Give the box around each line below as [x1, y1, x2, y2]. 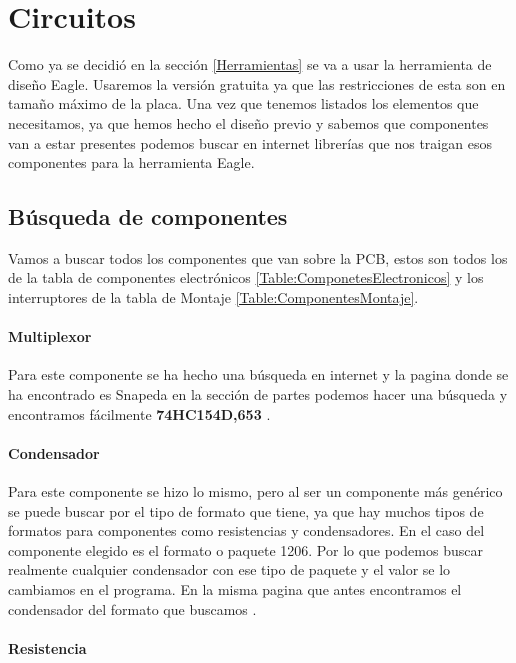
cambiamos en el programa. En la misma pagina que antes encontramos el [8, 579, 462, 600]
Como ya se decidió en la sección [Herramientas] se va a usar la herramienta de [8, 54, 492, 75]
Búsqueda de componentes [8, 201, 288, 232]
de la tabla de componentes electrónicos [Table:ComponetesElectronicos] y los [8, 267, 484, 288]
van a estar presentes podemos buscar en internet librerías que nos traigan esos [8, 132, 492, 153]
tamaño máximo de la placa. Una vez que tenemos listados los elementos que [8, 93, 479, 114]
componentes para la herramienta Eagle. [8, 152, 255, 173]
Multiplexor [8, 326, 92, 347]
